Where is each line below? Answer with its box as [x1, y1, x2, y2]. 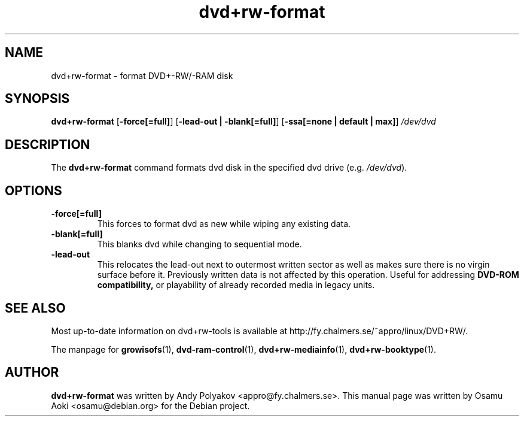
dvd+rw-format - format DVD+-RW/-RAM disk [51, 70, 233, 81]
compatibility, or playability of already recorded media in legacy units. [97, 280, 375, 290]
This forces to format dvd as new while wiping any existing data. [97, 219, 351, 229]
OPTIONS [5, 183, 62, 198]
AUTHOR [5, 365, 59, 380]
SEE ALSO [5, 300, 66, 316]
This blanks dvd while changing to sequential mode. [97, 239, 302, 250]
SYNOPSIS [5, 91, 70, 107]
